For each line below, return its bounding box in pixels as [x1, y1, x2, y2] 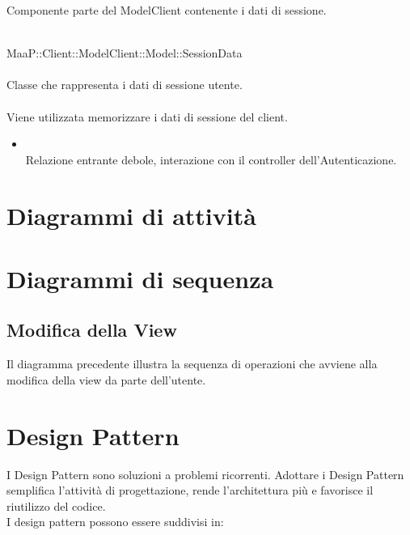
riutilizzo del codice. [6, 497, 106, 514]
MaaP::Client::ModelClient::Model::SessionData [6, 45, 243, 62]
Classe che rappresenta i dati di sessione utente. [6, 76, 243, 93]
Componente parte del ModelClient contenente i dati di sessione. [6, 2, 327, 18]
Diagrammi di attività [6, 198, 256, 231]
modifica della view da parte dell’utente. [6, 371, 206, 388]
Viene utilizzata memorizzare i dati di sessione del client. [6, 108, 288, 125]
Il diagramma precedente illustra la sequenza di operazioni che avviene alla [6, 355, 378, 372]
